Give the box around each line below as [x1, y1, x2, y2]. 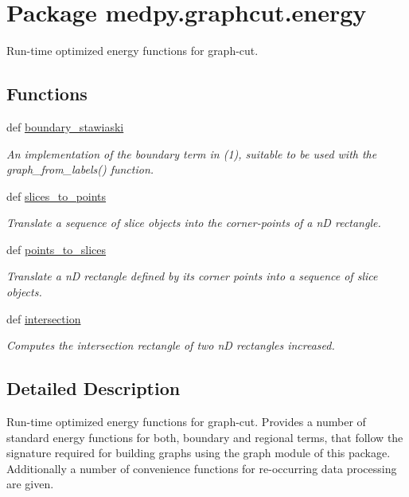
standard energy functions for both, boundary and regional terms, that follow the [6, 429, 403, 445]
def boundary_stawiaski [6, 118, 124, 135]
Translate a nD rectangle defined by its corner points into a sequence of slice [6, 268, 378, 284]
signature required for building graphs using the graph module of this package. [6, 444, 391, 461]
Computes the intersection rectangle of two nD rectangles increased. [6, 337, 335, 354]
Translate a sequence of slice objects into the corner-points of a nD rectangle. [6, 214, 381, 231]
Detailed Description [6, 376, 181, 401]
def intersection [6, 310, 81, 327]
